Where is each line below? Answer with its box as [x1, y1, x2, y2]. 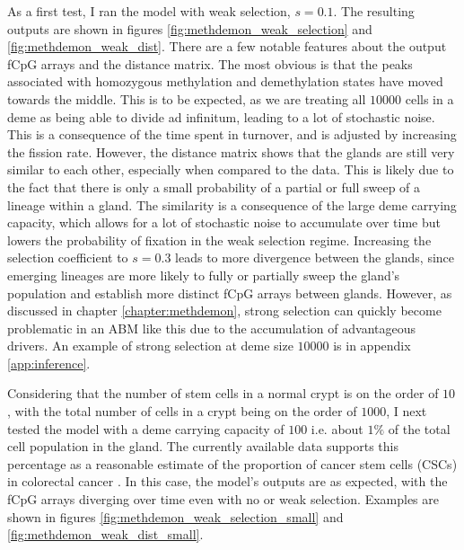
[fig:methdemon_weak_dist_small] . [7, 525, 204, 544]
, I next [386, 402, 427, 421]
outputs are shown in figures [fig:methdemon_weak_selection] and [7, 19, 372, 38]
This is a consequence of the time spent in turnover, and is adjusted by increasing [7, 125, 457, 144]
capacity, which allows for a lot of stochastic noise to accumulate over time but [7, 213, 441, 232]
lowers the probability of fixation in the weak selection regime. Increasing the [7, 230, 432, 249]
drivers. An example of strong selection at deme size [7, 336, 293, 355]
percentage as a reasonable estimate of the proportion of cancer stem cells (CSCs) [7, 454, 458, 473]
